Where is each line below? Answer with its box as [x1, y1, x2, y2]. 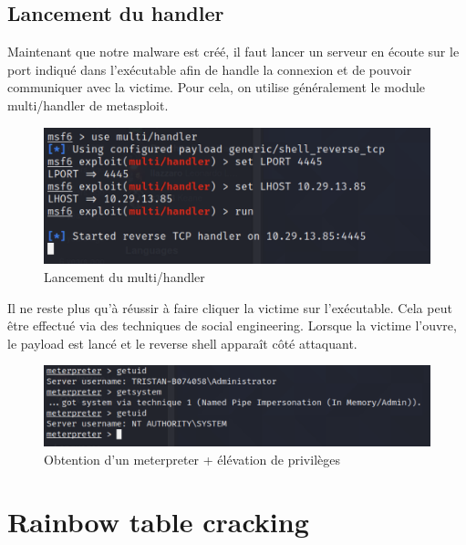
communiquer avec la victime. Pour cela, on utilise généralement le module [7, 78, 426, 97]
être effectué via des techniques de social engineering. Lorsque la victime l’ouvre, [7, 316, 457, 335]
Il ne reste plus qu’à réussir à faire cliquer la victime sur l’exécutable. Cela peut [7, 298, 452, 317]
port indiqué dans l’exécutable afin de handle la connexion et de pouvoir [7, 59, 412, 79]
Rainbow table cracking [7, 503, 309, 540]
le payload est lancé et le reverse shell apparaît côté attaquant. [7, 333, 357, 352]
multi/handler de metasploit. [7, 95, 169, 114]
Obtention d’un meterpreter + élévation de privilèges [44, 449, 340, 468]
